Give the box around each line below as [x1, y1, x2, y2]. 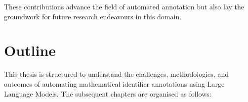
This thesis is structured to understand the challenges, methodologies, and [4, 69, 229, 79]
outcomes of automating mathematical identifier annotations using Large [4, 78, 225, 89]
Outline [4, 40, 56, 60]
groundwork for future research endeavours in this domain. [4, 11, 182, 21]
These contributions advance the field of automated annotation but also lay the [4, 1, 245, 11]
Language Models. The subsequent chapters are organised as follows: [4, 88, 211, 99]
